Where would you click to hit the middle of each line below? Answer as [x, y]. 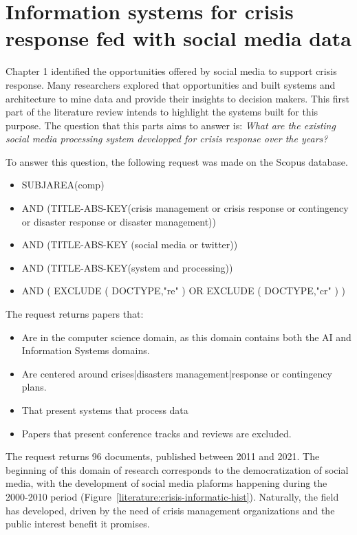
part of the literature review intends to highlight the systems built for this [162, 112]
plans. [34, 387]
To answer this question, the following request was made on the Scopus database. [177, 161]
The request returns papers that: [75, 314]
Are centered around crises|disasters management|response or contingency [177, 373]
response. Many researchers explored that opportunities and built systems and [171, 84]
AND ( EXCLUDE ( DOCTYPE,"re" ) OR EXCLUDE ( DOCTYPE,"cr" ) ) [183, 291]
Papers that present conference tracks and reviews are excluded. [156, 433]
